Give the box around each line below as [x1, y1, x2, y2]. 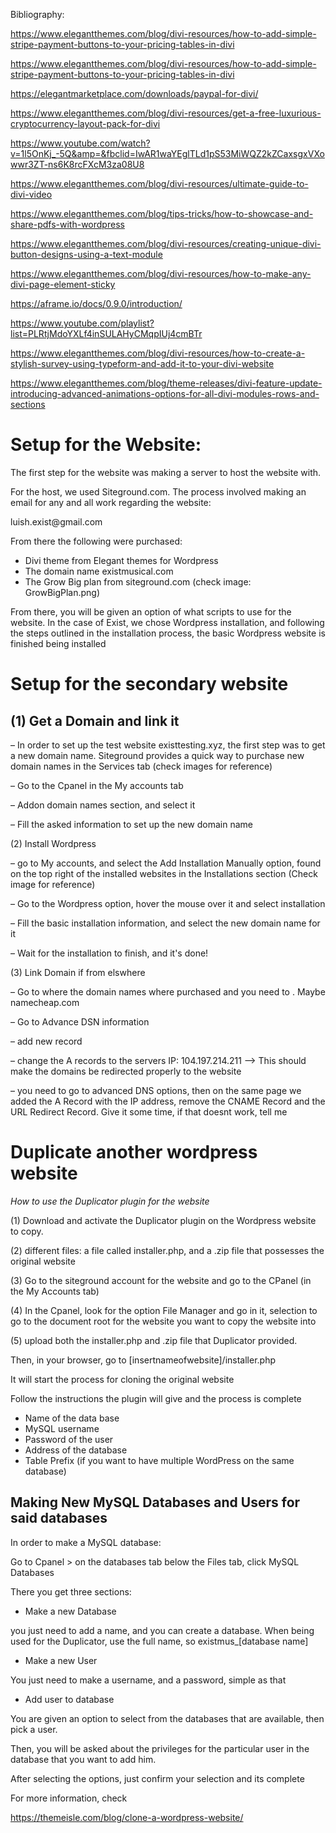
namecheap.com [10, 996, 80, 1008]
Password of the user [24, 1433, 114, 1445]
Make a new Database [24, 1605, 117, 1617]
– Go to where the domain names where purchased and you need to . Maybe [10, 985, 326, 998]
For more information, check [10, 1792, 128, 1804]
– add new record [10, 1035, 83, 1047]
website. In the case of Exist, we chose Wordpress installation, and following [10, 616, 325, 628]
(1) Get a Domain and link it [10, 712, 180, 729]
